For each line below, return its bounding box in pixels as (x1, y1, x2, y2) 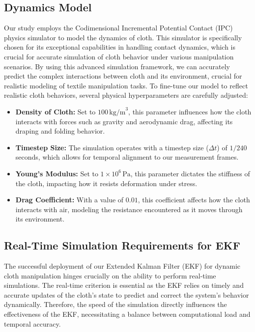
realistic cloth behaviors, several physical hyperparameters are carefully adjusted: (4, 90, 248, 100)
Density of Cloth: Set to (15, 106, 96, 116)
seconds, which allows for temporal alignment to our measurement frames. (15, 152, 239, 162)
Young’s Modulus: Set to (15, 168, 98, 178)
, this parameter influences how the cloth (128, 106, 252, 116)
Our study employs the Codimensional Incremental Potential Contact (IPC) (4, 23, 233, 33)
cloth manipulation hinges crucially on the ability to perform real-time (4, 270, 216, 280)
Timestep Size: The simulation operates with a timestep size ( (15, 142, 209, 152)
